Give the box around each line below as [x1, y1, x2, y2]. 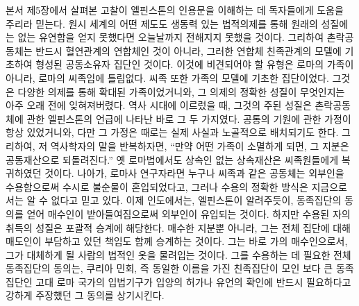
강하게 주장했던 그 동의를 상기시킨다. [6, 288, 165, 303]
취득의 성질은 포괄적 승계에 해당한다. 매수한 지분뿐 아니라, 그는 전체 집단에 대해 [6, 220, 351, 235]
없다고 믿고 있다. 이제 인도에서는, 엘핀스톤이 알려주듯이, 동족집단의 [51, 193, 342, 207]
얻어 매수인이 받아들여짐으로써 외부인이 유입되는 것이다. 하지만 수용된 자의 [26, 206, 351, 221]
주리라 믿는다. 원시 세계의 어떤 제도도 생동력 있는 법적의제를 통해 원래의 [6, 16, 318, 31]
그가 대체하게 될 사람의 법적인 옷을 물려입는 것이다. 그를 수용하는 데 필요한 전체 [6, 247, 351, 262]
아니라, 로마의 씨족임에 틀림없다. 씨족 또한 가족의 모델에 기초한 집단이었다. [6, 70, 329, 85]
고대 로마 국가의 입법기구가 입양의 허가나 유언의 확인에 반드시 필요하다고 [35, 274, 351, 289]
